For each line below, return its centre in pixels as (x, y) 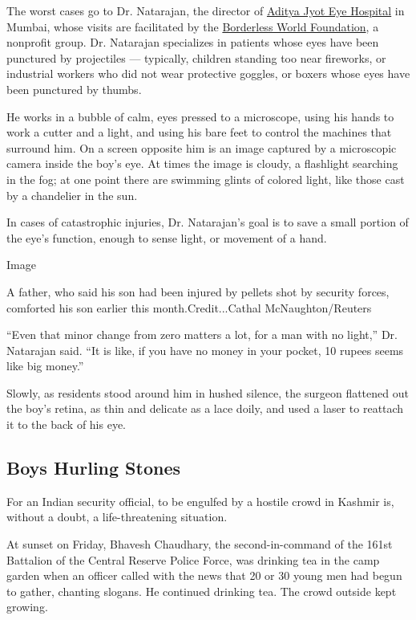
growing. (27, 607)
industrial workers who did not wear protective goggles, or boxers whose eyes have (208, 73)
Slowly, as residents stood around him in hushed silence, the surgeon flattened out (208, 392)
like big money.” (45, 366)
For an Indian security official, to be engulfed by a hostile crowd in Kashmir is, (200, 501)
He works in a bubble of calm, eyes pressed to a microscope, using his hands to (200, 116)
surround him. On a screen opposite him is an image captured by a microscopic (202, 147)
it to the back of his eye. (67, 424)
